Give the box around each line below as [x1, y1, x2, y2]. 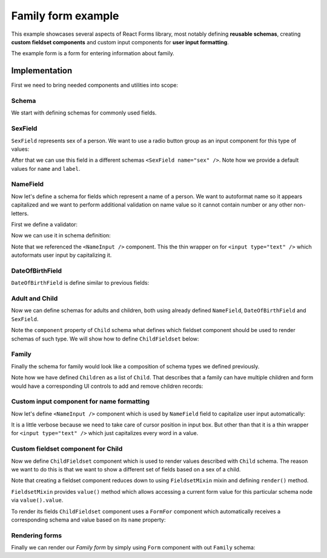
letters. [11, 210, 29, 217]
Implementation [11, 65, 73, 76]
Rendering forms [11, 531, 62, 539]
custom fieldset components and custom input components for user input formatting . [11, 38, 230, 45]
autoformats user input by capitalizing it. [11, 251, 112, 259]
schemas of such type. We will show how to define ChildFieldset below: [11, 335, 199, 342]
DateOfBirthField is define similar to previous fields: [11, 279, 150, 287]
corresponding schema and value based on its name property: [11, 516, 166, 523]
